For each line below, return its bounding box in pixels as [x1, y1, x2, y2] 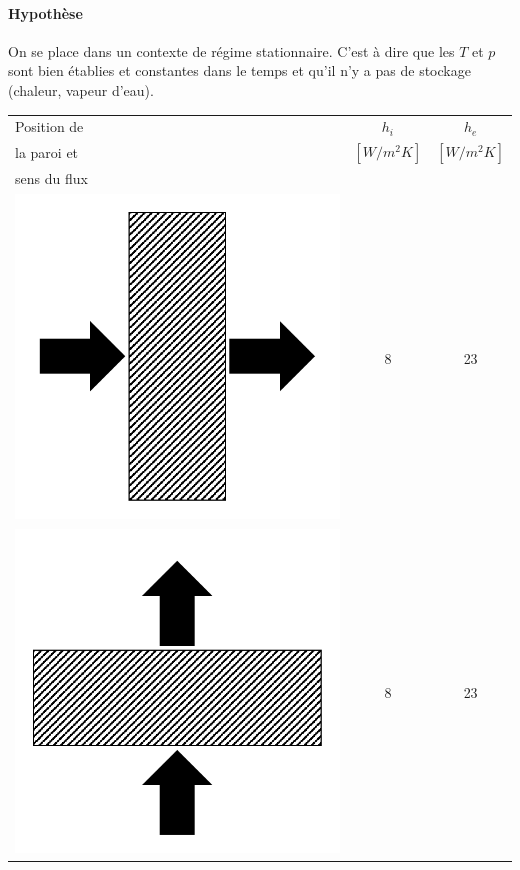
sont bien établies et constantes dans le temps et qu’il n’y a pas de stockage [8, 60, 471, 81]
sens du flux [15, 168, 88, 189]
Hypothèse [8, 2, 83, 23]
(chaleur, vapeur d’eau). [8, 79, 154, 100]
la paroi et [15, 142, 79, 163]
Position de [15, 116, 84, 137]
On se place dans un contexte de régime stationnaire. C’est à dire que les [8, 40, 455, 61]
